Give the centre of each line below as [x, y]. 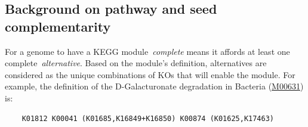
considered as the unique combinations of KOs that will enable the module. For [150, 74]
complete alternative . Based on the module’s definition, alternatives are [136, 63]
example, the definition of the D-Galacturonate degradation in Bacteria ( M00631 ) [154, 86]
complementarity [58, 26]
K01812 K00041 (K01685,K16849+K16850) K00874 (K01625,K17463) [148, 118]
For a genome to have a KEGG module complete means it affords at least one [147, 51]
